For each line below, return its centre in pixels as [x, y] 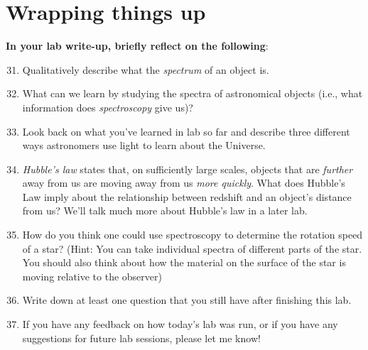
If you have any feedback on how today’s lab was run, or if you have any [180, 324]
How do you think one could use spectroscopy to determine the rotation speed [193, 235]
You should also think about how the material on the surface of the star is [184, 262]
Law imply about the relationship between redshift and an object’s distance [187, 196]
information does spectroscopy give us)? [108, 107]
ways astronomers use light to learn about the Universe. [144, 145]
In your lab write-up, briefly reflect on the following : [137, 46]
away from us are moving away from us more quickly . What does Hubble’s [184, 183]
